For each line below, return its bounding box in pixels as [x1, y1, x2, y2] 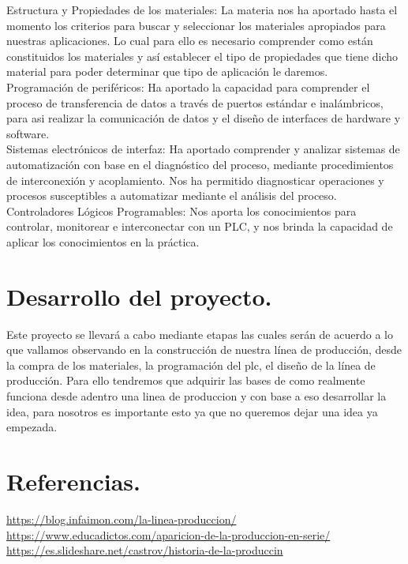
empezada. [6, 419, 58, 435]
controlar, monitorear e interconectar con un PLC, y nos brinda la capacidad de [6, 218, 393, 235]
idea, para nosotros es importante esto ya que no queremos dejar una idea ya [6, 403, 378, 419]
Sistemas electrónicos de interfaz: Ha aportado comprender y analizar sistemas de [6, 141, 400, 157]
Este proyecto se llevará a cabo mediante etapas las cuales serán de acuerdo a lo [6, 325, 393, 342]
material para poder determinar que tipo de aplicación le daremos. [6, 63, 328, 80]
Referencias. [6, 464, 140, 497]
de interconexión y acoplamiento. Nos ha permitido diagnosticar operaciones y [6, 171, 384, 188]
